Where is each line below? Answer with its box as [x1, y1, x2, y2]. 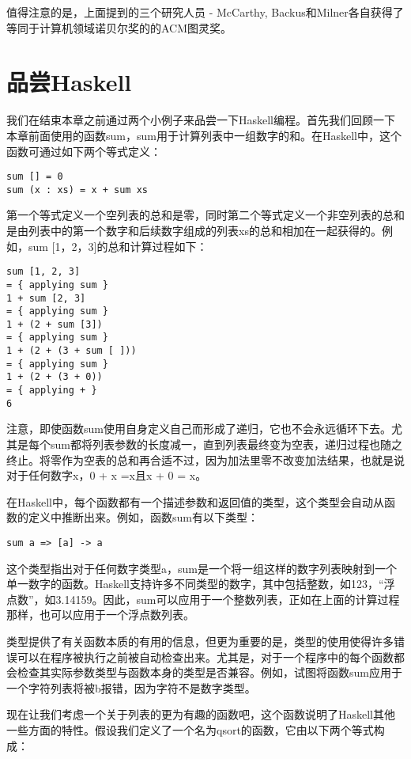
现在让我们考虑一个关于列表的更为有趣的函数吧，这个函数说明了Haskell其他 [6, 706, 396, 723]
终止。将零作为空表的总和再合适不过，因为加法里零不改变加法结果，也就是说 [6, 451, 405, 468]
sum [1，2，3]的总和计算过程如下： [28, 237, 208, 254]
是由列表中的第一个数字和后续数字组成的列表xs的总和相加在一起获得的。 [6, 222, 382, 238]
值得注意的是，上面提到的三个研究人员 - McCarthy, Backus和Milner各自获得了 [6, 4, 404, 20]
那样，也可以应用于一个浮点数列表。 [6, 606, 194, 623]
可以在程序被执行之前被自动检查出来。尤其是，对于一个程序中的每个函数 [17, 648, 394, 665]
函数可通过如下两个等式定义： [6, 142, 161, 159]
